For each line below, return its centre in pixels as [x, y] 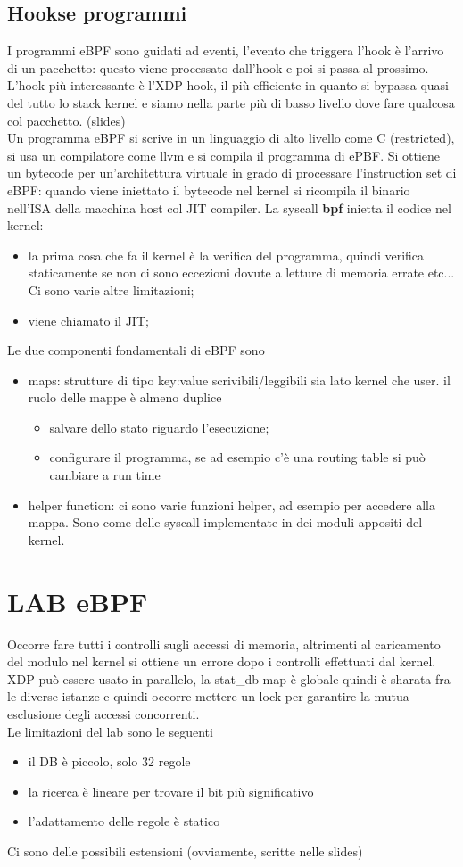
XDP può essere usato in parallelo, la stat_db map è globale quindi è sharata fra [229, 678]
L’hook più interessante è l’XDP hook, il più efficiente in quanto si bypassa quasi [228, 85]
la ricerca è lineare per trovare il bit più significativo [171, 791]
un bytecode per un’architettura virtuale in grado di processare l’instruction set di [232, 173]
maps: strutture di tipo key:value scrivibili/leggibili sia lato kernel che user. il [239, 380]
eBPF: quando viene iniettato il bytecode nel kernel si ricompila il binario [209, 190]
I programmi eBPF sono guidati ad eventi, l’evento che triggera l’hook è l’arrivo [226, 50]
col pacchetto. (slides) [66, 120]
